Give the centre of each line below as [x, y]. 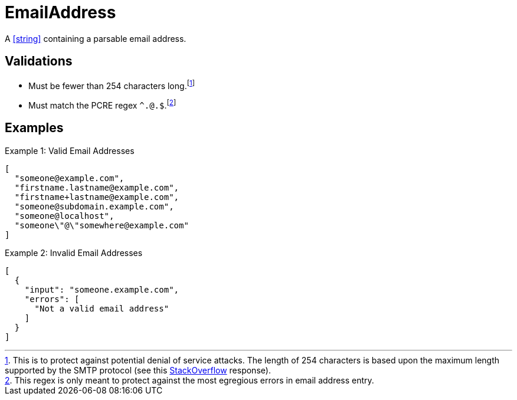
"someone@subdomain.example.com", [94, 206]
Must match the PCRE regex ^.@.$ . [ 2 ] [102, 104]
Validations [39, 61]
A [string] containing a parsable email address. [96, 38]
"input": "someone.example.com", [102, 289]
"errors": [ [52, 299]
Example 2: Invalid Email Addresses [74, 253]
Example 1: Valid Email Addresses [70, 150]
